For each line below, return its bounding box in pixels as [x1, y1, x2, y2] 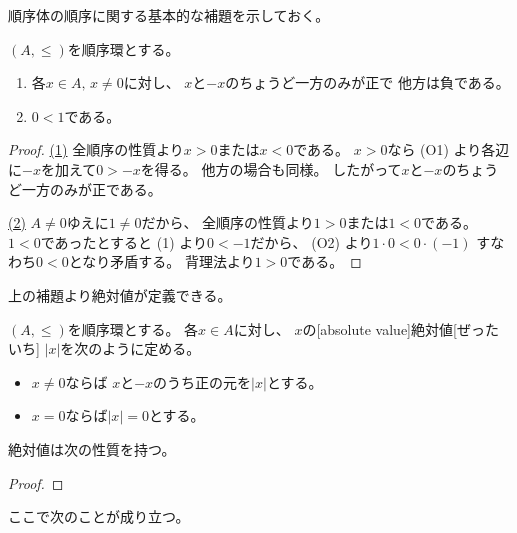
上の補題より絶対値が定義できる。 [8, 284, 232, 305]
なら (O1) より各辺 [387, 139, 510, 160]
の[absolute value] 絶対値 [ [302, 318, 457, 339]
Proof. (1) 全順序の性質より [8, 139, 184, 160]
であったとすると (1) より [40, 231, 208, 252]
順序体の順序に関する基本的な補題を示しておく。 [8, 5, 330, 25]
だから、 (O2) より [250, 231, 373, 252]
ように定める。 [102, 338, 201, 359]
